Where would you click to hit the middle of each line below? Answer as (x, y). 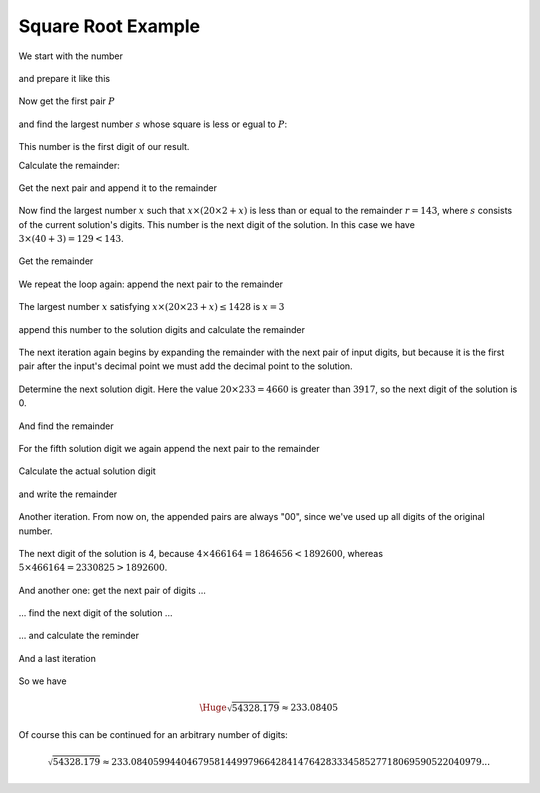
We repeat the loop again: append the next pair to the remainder (151, 284)
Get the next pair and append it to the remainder (118, 187)
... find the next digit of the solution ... (95, 613)
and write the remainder (68, 494)
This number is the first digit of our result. (104, 147)
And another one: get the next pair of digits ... (112, 590)
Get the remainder (56, 261)
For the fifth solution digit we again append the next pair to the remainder (169, 448)
